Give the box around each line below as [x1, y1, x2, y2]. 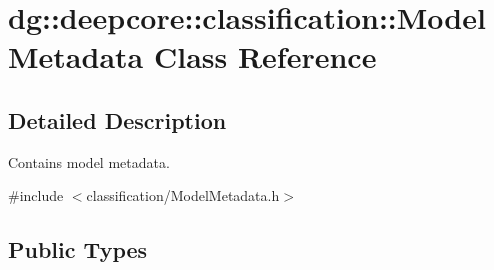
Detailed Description [8, 104, 227, 135]
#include [8, 185, 64, 206]
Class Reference [153, 36, 377, 77]
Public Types [8, 234, 148, 265]
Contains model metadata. [8, 151, 170, 172]
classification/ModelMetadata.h [86, 185, 280, 206]
